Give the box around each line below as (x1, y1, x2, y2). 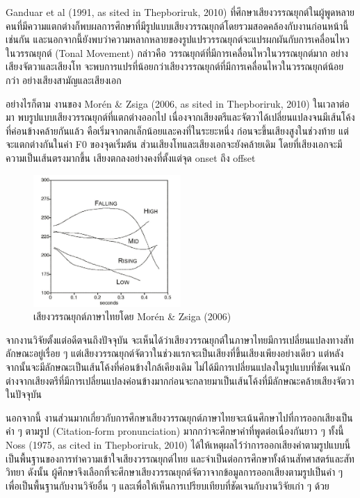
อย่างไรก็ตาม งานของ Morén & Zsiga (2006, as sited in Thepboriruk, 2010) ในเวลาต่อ (6, 96, 350, 110)
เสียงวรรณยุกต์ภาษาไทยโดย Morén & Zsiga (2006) (33, 309, 231, 324)
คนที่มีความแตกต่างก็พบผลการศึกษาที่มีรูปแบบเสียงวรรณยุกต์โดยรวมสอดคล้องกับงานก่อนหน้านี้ (6, 18, 349, 33)
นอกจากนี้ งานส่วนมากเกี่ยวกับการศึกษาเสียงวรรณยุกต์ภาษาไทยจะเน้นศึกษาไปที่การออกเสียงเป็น (6, 410, 353, 424)
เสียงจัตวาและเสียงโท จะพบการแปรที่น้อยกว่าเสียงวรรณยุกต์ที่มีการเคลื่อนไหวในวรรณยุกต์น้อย (6, 59, 344, 74)
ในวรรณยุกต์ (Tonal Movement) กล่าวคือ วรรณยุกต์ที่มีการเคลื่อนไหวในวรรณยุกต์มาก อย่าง (6, 45, 348, 60)
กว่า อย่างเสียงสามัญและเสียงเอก (6, 72, 122, 87)
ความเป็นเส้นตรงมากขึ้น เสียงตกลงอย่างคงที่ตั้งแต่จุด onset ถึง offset (6, 150, 256, 165)
